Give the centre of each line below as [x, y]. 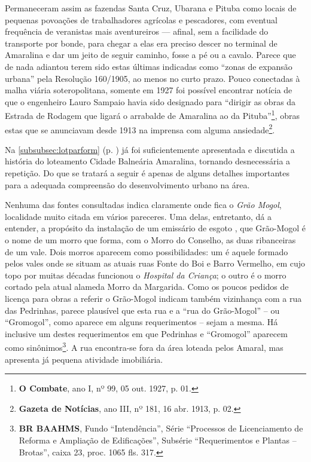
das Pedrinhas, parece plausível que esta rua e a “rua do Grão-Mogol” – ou [142, 310]
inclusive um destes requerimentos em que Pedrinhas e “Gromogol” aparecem [146, 333]
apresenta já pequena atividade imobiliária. [84, 359]
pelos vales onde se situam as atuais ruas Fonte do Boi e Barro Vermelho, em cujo [155, 263]
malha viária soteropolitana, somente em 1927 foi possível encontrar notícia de [149, 90]
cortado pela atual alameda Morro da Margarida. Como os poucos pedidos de [147, 287]
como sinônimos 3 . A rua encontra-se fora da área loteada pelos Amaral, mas [144, 346]
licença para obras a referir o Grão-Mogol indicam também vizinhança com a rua [153, 298]
